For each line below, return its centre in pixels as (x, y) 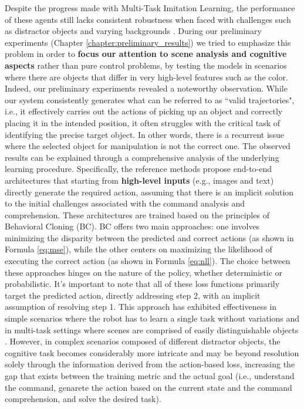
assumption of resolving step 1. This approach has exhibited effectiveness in (141, 307)
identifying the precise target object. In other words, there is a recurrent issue (144, 134)
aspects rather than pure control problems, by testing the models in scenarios (146, 65)
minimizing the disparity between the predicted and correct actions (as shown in (149, 237)
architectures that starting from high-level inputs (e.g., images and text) (139, 180)
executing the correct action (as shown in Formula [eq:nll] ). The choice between (148, 261)
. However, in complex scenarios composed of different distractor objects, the (143, 341)
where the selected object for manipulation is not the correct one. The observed (148, 146)
